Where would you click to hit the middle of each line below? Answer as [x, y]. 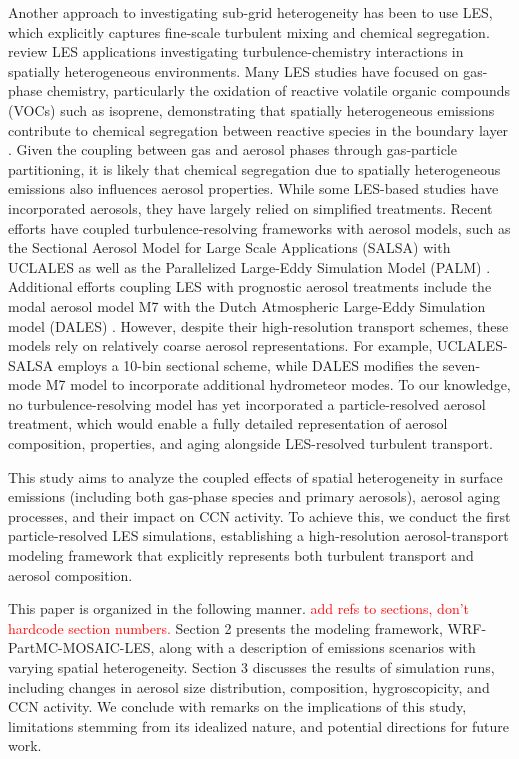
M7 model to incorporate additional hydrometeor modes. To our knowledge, [278, 384]
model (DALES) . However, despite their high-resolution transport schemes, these [258, 325]
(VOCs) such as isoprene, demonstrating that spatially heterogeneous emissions [251, 109]
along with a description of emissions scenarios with [317, 647]
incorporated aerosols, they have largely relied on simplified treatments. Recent [250, 207]
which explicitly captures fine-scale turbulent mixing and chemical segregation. [249, 31]
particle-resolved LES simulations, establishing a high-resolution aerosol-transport [258, 535]
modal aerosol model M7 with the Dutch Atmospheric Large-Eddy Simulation [247, 305]
